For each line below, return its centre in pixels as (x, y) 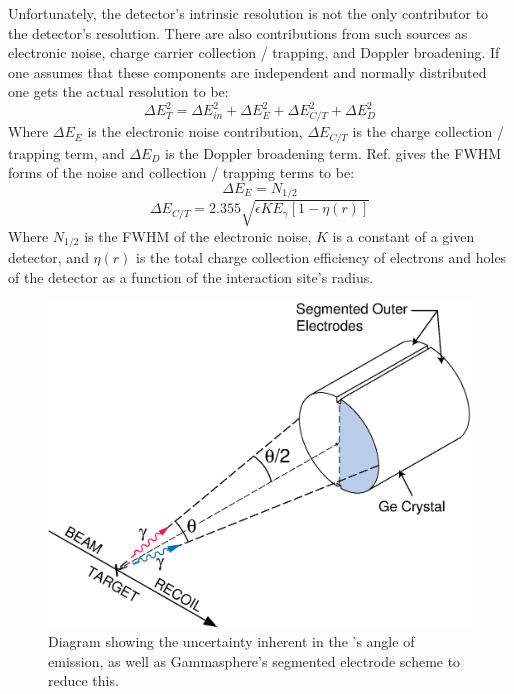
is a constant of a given (403, 235)
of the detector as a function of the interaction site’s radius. (191, 276)
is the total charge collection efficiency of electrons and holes (321, 257)
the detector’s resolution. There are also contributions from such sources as (238, 32)
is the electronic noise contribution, (195, 131)
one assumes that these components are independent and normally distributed (247, 71)
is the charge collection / (428, 131)
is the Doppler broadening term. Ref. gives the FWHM (333, 152)
